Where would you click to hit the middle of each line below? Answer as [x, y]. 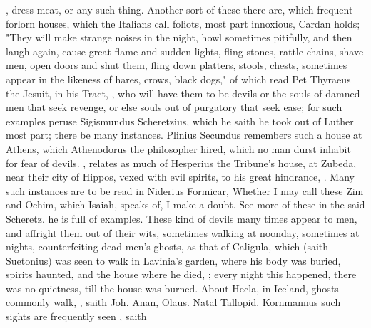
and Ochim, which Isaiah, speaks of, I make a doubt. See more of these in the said [185, 205]
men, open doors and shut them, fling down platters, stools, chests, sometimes [177, 65]
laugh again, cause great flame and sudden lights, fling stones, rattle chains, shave [185, 51]
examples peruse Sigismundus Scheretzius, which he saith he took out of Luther [180, 121]
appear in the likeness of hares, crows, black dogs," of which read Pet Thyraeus [178, 79]
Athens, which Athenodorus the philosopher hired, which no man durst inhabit [178, 148]
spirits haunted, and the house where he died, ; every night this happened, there [181, 274]
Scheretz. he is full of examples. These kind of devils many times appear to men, [182, 218]
